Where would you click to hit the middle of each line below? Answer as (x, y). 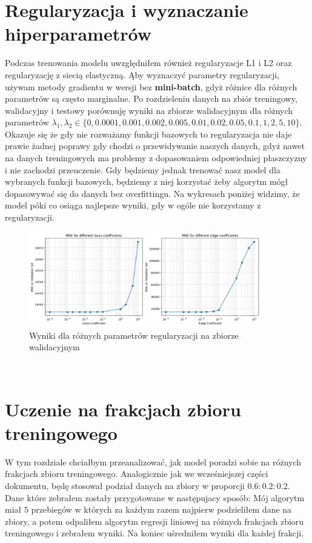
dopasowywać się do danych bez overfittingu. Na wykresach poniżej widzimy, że (152, 193)
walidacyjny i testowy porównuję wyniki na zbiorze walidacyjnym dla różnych (149, 110)
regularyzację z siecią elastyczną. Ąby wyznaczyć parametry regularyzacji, (142, 74)
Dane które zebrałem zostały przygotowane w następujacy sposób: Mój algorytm (155, 497)
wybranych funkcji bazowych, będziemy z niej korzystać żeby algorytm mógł (147, 182)
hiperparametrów (78, 34)
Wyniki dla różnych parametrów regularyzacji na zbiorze (134, 335)
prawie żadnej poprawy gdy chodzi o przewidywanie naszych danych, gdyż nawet (155, 146)
